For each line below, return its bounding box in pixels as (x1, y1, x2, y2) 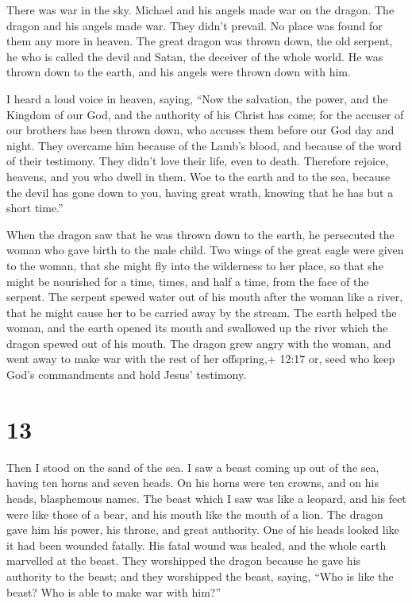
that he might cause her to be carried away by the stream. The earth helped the (6, 303, 397, 320)
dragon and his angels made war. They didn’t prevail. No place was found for (6, 17, 383, 33)
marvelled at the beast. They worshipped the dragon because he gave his (6, 552, 361, 569)
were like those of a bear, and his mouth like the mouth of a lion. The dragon (6, 505, 383, 522)
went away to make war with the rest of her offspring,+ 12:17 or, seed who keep (6, 350, 395, 367)
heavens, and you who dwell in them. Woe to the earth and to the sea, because (6, 168, 391, 184)
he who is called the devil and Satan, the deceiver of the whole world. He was (6, 48, 383, 64)
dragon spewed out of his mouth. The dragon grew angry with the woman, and (6, 334, 391, 351)
